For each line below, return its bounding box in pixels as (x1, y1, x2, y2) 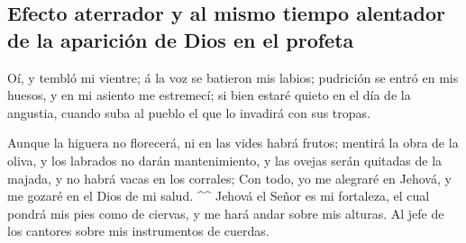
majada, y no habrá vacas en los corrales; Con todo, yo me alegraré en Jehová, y (7, 168, 452, 187)
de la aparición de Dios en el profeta (7, 25, 354, 53)
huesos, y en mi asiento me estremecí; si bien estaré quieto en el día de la (7, 85, 411, 104)
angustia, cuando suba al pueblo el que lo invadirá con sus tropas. (7, 103, 370, 121)
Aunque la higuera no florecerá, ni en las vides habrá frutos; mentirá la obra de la (7, 133, 459, 152)
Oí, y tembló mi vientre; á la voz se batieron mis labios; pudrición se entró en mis (7, 67, 459, 86)
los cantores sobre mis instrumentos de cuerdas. (7, 221, 270, 240)
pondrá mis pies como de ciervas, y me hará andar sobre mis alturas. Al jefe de (7, 203, 444, 222)
